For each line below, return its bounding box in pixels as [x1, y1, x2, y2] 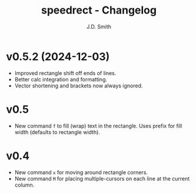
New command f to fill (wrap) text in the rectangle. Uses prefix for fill [14, 122, 182, 129]
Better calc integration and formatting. [14, 76, 108, 83]
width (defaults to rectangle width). [14, 128, 100, 136]
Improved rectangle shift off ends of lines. [14, 69, 117, 77]
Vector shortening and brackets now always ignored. [14, 82, 143, 89]
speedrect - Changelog [41, 4, 157, 17]
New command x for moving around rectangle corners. [14, 169, 148, 176]
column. [14, 181, 35, 188]
